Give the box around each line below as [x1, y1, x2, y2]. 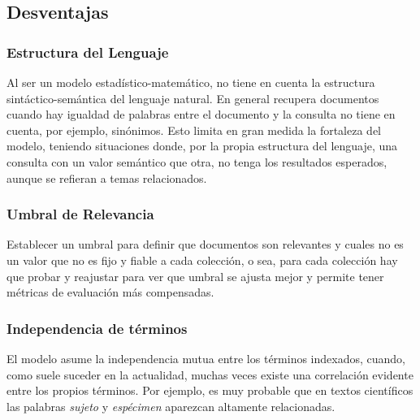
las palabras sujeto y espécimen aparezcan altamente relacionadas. [6, 397, 336, 414]
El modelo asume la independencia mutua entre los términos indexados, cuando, [6, 349, 405, 366]
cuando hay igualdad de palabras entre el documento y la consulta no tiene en [6, 106, 396, 123]
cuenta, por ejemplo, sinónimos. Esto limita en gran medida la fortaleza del [6, 121, 381, 138]
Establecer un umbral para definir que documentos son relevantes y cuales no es [6, 236, 404, 253]
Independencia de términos [6, 318, 188, 338]
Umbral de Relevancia [6, 204, 154, 224]
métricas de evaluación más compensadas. [6, 284, 214, 301]
